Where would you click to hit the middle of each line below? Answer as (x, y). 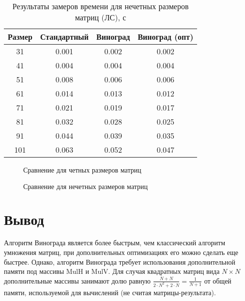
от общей (218, 280)
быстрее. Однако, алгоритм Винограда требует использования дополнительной (120, 261)
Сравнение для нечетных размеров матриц (86, 186)
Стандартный (64, 37)
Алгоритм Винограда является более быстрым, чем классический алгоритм (115, 243)
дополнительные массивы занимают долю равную (77, 280)
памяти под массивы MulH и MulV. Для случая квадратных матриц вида (112, 271)
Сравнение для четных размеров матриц (82, 170)
